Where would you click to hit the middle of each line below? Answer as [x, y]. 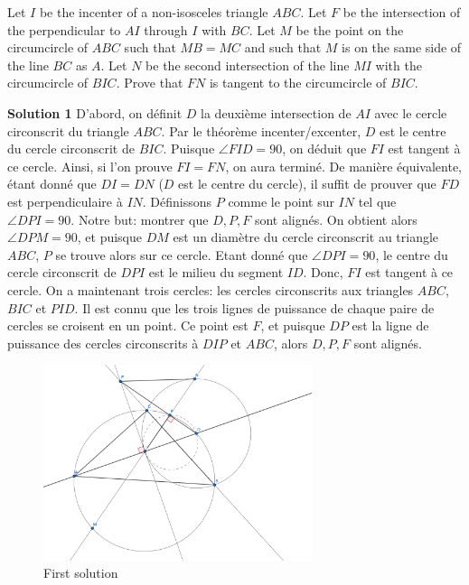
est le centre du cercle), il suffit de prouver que [307, 184]
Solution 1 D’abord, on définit [95, 112]
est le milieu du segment [216, 272]
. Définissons [177, 201]
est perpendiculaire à [65, 201]
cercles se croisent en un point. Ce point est [128, 325]
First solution [81, 573]
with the [399, 65]
